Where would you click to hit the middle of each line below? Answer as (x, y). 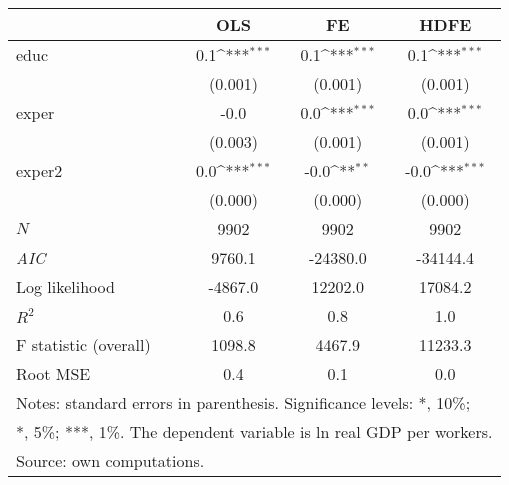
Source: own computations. (110, 460)
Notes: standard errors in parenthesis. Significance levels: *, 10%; (243, 402)
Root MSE (53, 373)
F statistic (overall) (83, 344)
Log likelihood (65, 286)
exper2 (39, 170)
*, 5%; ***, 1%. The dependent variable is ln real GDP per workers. (254, 431)
